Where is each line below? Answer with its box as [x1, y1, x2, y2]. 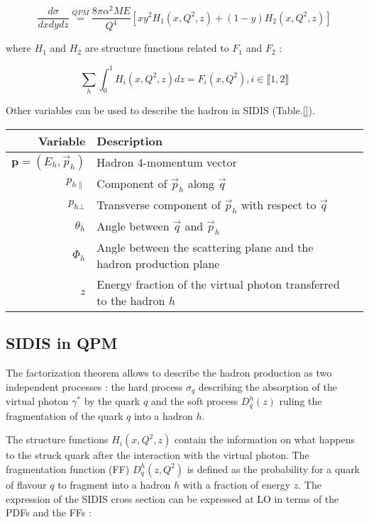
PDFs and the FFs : [6, 505, 92, 520]
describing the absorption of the [198, 379, 337, 394]
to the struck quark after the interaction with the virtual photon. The [6, 448, 309, 462]
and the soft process [150, 394, 238, 409]
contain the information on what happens [174, 432, 355, 447]
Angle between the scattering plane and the [97, 239, 314, 256]
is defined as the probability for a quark [187, 461, 360, 476]
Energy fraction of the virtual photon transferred [97, 276, 340, 293]
